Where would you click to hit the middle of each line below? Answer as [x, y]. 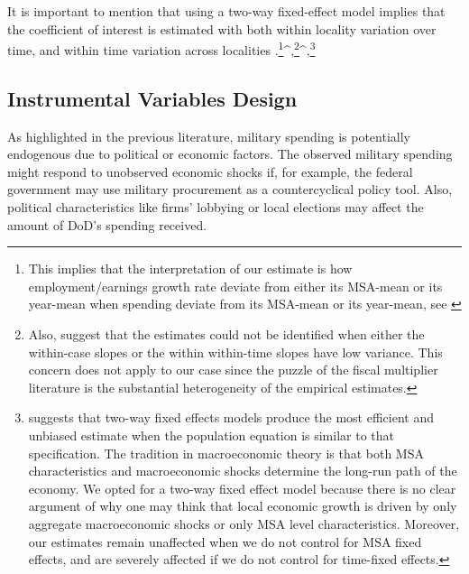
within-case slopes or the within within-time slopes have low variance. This [235, 352]
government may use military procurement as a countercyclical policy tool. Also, [230, 189]
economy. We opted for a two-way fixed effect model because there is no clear [242, 488]
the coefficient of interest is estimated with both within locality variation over [222, 28]
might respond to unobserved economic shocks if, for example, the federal [210, 171]
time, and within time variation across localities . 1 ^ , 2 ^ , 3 [161, 48]
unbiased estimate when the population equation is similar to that [211, 435]
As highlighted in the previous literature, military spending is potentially [209, 136]
